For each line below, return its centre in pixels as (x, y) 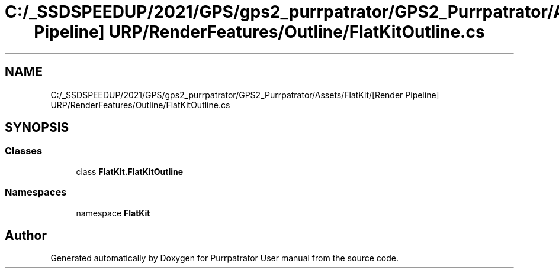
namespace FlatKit (113, 213)
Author (26, 235)
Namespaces (36, 192)
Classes (24, 151)
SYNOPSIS (37, 128)
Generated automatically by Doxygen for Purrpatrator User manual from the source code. (224, 258)
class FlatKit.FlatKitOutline (130, 171)
